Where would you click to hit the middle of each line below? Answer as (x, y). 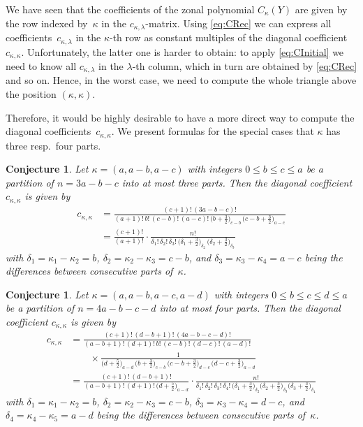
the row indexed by (47, 23)
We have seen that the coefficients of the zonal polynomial (130, 9)
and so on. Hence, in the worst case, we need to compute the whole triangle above (181, 80)
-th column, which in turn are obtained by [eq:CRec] (245, 65)
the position (31, 94)
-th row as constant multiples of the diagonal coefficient (228, 37)
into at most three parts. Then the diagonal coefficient (237, 182)
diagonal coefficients (49, 131)
